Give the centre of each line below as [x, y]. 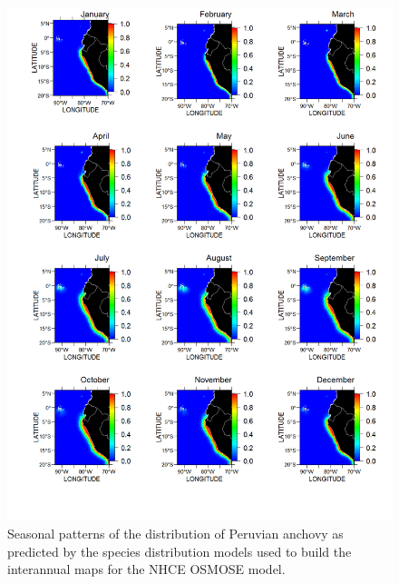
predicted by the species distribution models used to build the [180, 551]
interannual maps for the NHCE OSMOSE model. [146, 569]
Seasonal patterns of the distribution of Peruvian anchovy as [175, 533]
